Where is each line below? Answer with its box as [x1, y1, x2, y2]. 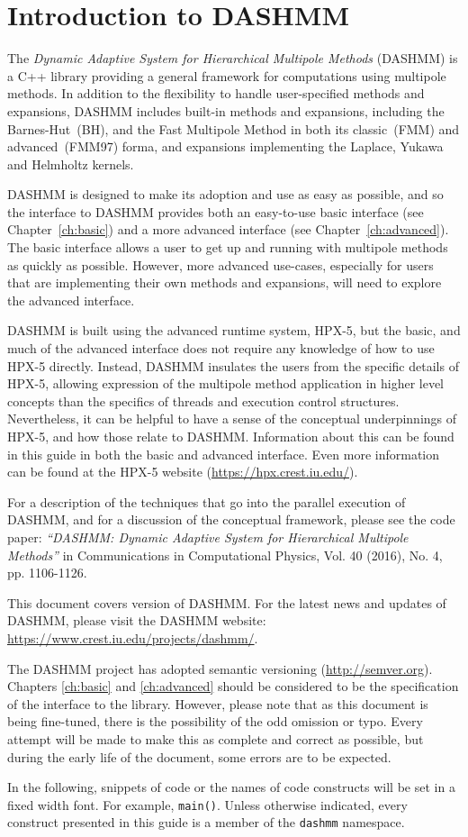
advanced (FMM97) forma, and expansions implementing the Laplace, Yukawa [7, 137, 444, 156]
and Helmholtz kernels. [7, 154, 134, 173]
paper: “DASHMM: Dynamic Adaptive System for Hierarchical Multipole [7, 527, 409, 546]
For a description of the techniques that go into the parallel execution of [7, 492, 406, 511]
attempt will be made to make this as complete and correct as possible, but [7, 729, 424, 748]
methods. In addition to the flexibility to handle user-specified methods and [7, 84, 425, 103]
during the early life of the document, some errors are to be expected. [7, 747, 391, 766]
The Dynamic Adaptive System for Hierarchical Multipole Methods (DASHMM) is [7, 49, 458, 68]
